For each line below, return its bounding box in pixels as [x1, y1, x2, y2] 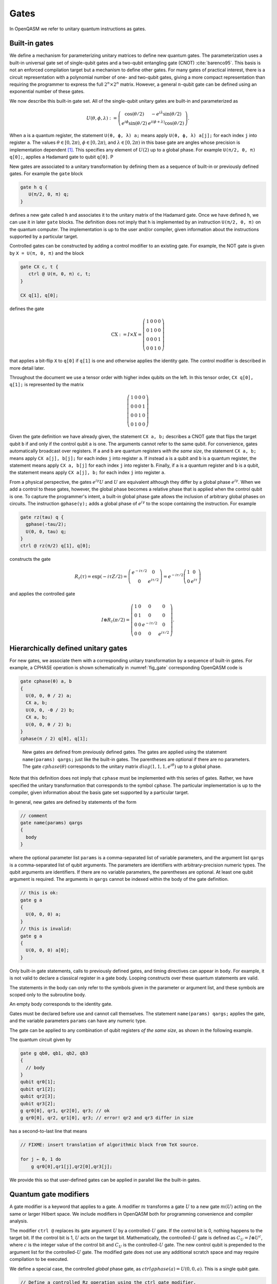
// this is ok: [20, 890, 58, 896]
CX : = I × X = [111, 332, 142, 337]
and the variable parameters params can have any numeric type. [9, 1017, 147, 1024]
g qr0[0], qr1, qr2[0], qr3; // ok [20, 1108, 110, 1114]
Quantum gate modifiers [9, 1190, 90, 1199]
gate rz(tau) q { [20, 514, 64, 520]
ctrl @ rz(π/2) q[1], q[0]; [20, 543, 91, 549]
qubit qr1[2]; [20, 1086, 56, 1092]
